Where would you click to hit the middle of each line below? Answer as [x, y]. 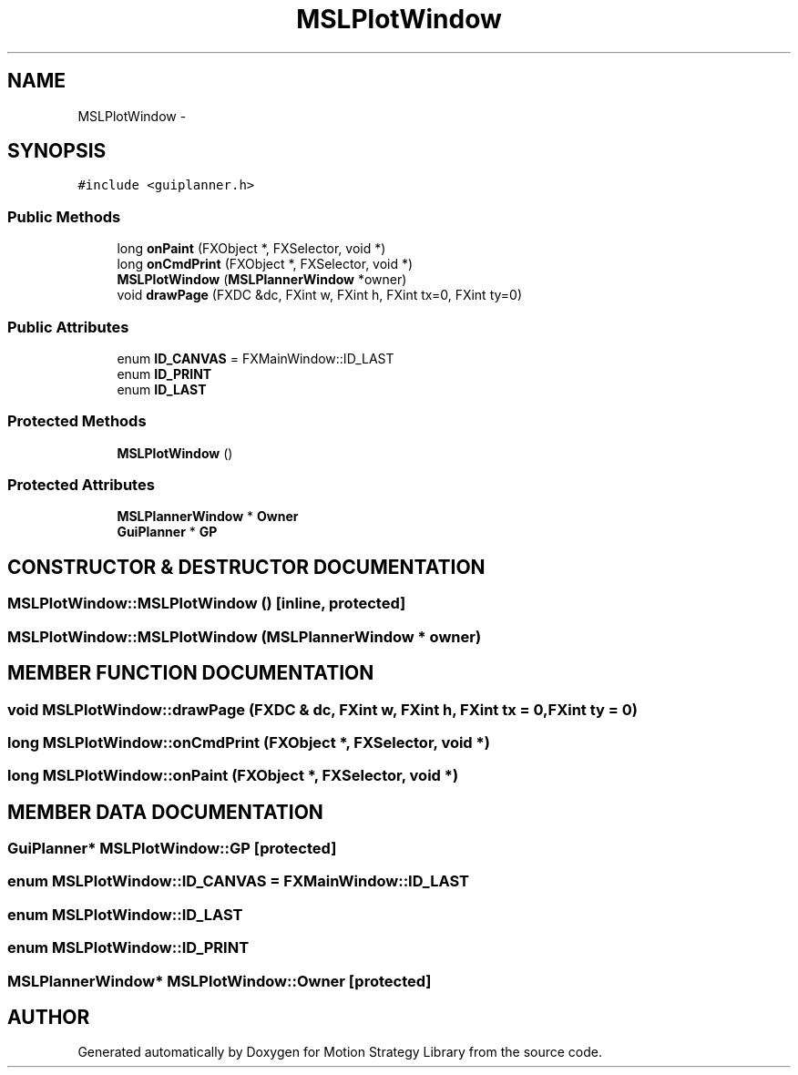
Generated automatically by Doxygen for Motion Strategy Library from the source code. [340, 1052]
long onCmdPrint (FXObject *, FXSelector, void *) [265, 264]
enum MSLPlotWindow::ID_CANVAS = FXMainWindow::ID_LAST [238, 881]
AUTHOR [49, 1018]
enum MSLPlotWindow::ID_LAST [125, 914]
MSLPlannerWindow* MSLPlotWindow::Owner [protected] [220, 981]
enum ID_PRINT [164, 374]
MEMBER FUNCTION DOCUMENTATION [191, 673]
